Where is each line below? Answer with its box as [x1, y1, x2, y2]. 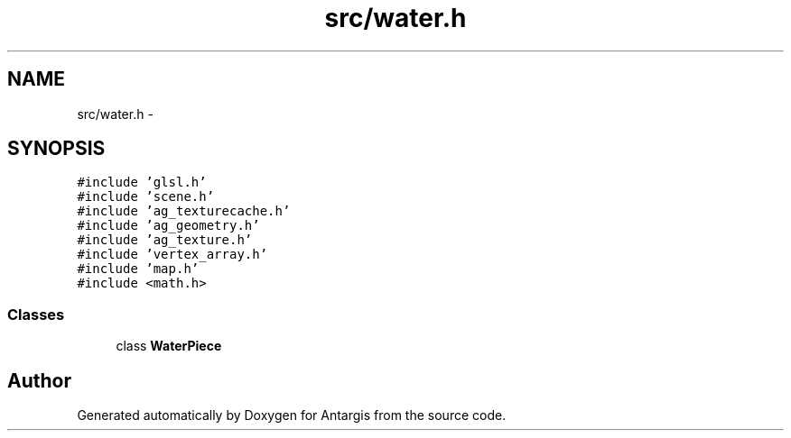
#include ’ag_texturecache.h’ [77, 204, 291, 219]
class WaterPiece [116, 338, 222, 354]
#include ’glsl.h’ [77, 175, 207, 190]
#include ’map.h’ [77, 261, 200, 277]
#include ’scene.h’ [77, 189, 215, 205]
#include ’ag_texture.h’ [77, 233, 253, 248]
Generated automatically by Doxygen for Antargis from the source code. [77, 407, 507, 424]
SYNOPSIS [7, 137, 106, 160]
